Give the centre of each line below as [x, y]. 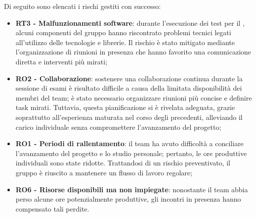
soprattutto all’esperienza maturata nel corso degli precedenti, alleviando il [129, 117]
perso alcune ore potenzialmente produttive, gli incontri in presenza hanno [128, 199]
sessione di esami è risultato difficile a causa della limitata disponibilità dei [129, 88]
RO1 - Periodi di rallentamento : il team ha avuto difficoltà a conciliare [129, 143]
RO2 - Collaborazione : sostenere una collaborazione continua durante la [129, 78]
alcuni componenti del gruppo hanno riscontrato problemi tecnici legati [123, 32]
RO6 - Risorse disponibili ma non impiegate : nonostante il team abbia [132, 189]
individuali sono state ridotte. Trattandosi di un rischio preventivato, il [123, 163]
